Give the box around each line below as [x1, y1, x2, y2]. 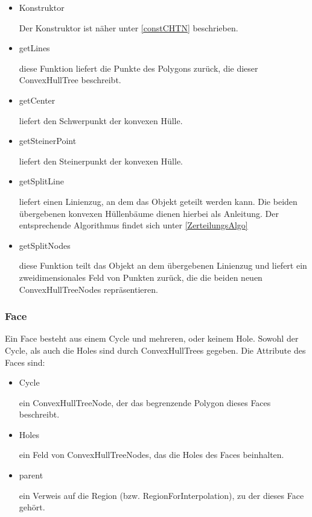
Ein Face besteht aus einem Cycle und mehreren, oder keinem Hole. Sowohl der [5, 332, 299, 345]
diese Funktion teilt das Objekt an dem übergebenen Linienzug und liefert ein [19, 259, 307, 272]
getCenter [19, 93, 56, 106]
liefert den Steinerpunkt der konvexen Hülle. [19, 154, 183, 167]
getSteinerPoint [19, 134, 77, 147]
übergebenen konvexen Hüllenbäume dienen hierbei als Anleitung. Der [19, 207, 279, 219]
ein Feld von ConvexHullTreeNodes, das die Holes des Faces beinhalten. [19, 448, 284, 461]
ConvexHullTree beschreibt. [19, 74, 121, 86]
